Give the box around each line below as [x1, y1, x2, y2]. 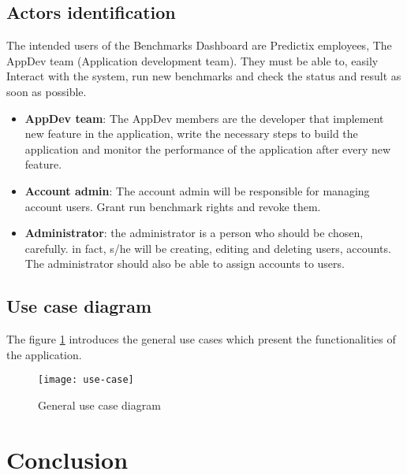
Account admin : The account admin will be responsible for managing [24, 182, 370, 199]
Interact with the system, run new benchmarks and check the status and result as [6, 68, 401, 84]
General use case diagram [38, 396, 161, 413]
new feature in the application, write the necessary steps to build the [24, 125, 358, 142]
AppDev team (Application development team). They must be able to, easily [6, 52, 379, 69]
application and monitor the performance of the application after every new [24, 140, 391, 157]
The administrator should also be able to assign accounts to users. [24, 255, 345, 272]
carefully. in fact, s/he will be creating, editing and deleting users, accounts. [24, 239, 391, 256]
